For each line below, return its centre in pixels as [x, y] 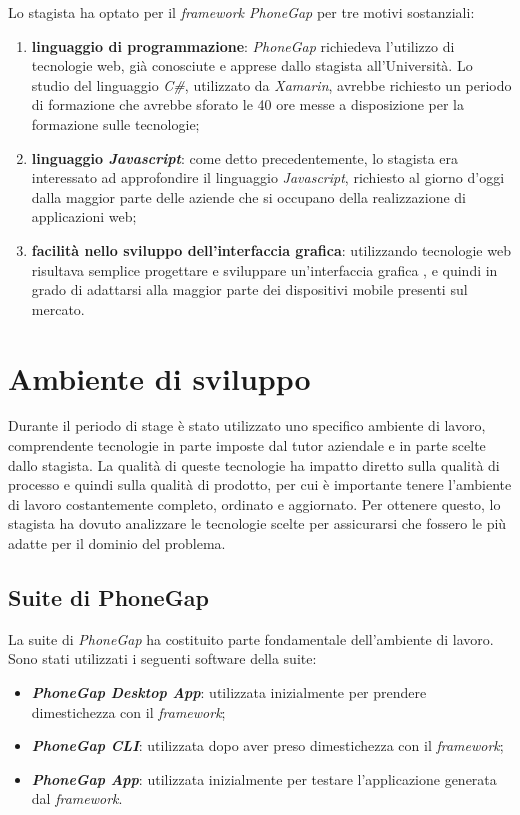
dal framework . [77, 798]
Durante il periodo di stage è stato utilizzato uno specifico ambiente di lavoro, [247, 425]
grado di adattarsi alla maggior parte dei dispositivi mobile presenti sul [249, 289]
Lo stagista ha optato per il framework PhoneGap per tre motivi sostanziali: [241, 12]
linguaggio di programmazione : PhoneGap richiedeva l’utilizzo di [243, 45]
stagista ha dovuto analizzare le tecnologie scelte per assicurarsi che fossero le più [257, 523]
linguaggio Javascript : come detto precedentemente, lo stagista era [245, 157]
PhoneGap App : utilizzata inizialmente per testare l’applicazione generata [264, 778]
